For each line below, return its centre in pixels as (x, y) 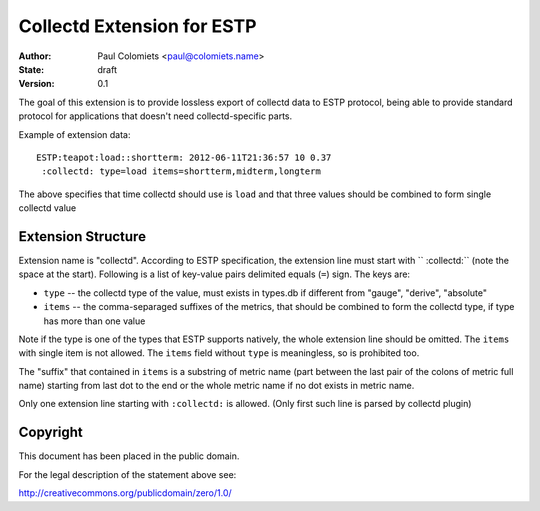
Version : (36, 84)
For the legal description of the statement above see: (127, 474)
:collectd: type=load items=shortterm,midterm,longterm (181, 171)
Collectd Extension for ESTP (137, 26)
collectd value (47, 208)
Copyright (51, 432)
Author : (35, 56)
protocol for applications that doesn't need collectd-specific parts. (155, 116)
